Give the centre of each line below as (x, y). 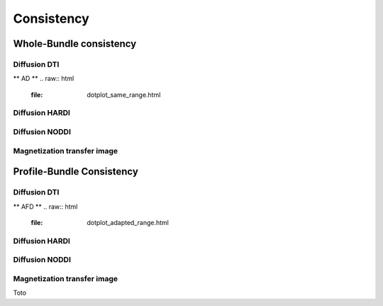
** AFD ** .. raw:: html (45, 207)
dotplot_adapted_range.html (128, 222)
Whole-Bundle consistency (75, 44)
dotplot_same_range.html (124, 94)
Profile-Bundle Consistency (76, 171)
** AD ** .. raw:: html (44, 79)
